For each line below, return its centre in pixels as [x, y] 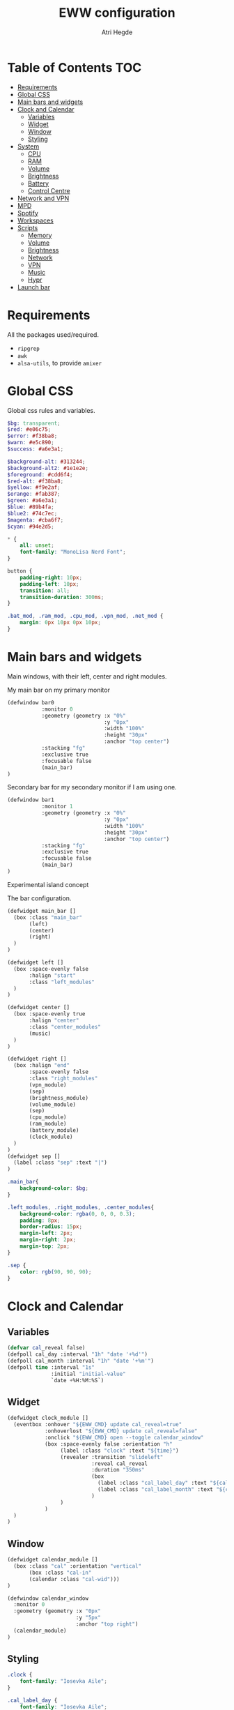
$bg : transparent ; [34, 423]
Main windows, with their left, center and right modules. [87, 676]
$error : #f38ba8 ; [32, 436]
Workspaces [35, 220]
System [28, 146]
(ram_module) [48, 1124]
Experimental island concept [48, 884]
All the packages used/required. [53, 334]
